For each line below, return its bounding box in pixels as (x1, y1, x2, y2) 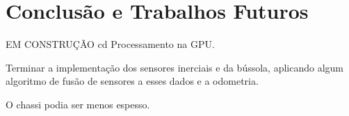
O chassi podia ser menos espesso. (6, 97, 150, 111)
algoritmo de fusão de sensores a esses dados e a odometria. (6, 74, 259, 88)
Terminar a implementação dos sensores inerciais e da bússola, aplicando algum (6, 60, 343, 74)
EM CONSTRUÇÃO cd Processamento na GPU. (6, 37, 215, 51)
